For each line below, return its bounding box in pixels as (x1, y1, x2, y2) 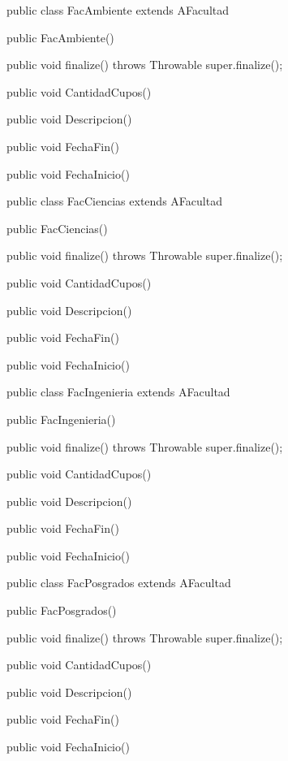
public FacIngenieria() (6, 410, 116, 427)
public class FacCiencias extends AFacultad (6, 192, 222, 210)
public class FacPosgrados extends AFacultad (6, 574, 231, 591)
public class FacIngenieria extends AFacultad (6, 383, 230, 400)
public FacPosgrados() (6, 602, 117, 619)
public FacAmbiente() (6, 28, 114, 45)
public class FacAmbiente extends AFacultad (6, 2, 230, 18)
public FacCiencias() (6, 219, 108, 236)
